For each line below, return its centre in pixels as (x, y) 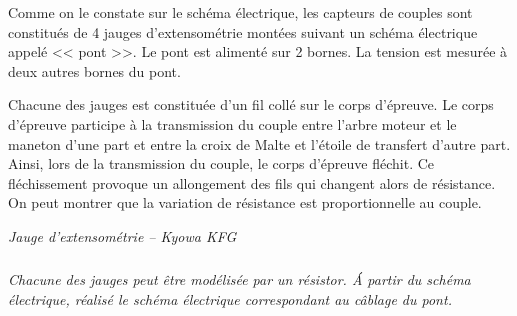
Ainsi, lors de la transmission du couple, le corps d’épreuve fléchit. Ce (221, 163)
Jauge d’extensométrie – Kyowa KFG (122, 235)
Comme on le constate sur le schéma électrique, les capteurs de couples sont (240, 12)
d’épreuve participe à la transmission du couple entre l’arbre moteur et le (232, 123)
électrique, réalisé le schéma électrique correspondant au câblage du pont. (230, 298)
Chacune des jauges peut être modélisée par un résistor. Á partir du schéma (239, 278)
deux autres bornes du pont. (94, 70)
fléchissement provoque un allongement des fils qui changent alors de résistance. (252, 182)
